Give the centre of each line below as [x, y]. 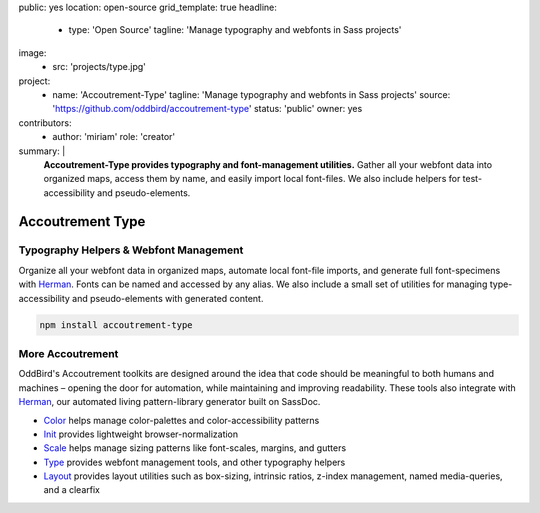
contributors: [45, 122]
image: [32, 52]
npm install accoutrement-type [116, 324]
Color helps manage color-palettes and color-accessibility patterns [181, 420]
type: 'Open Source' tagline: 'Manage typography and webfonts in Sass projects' [235, 30]
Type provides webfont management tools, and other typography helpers [194, 462]
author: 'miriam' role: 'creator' [113, 137]
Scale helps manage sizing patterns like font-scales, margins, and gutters [195, 448]
